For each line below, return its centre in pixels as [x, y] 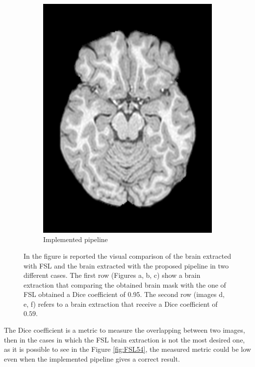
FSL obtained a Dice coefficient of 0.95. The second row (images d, [124, 294]
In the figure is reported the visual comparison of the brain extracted [127, 256]
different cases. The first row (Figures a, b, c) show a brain [112, 275]
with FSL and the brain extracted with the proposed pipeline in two [126, 265]
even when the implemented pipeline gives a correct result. [92, 358]
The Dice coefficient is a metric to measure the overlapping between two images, [125, 330]
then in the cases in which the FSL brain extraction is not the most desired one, [125, 339]
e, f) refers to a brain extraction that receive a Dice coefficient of [121, 304]
